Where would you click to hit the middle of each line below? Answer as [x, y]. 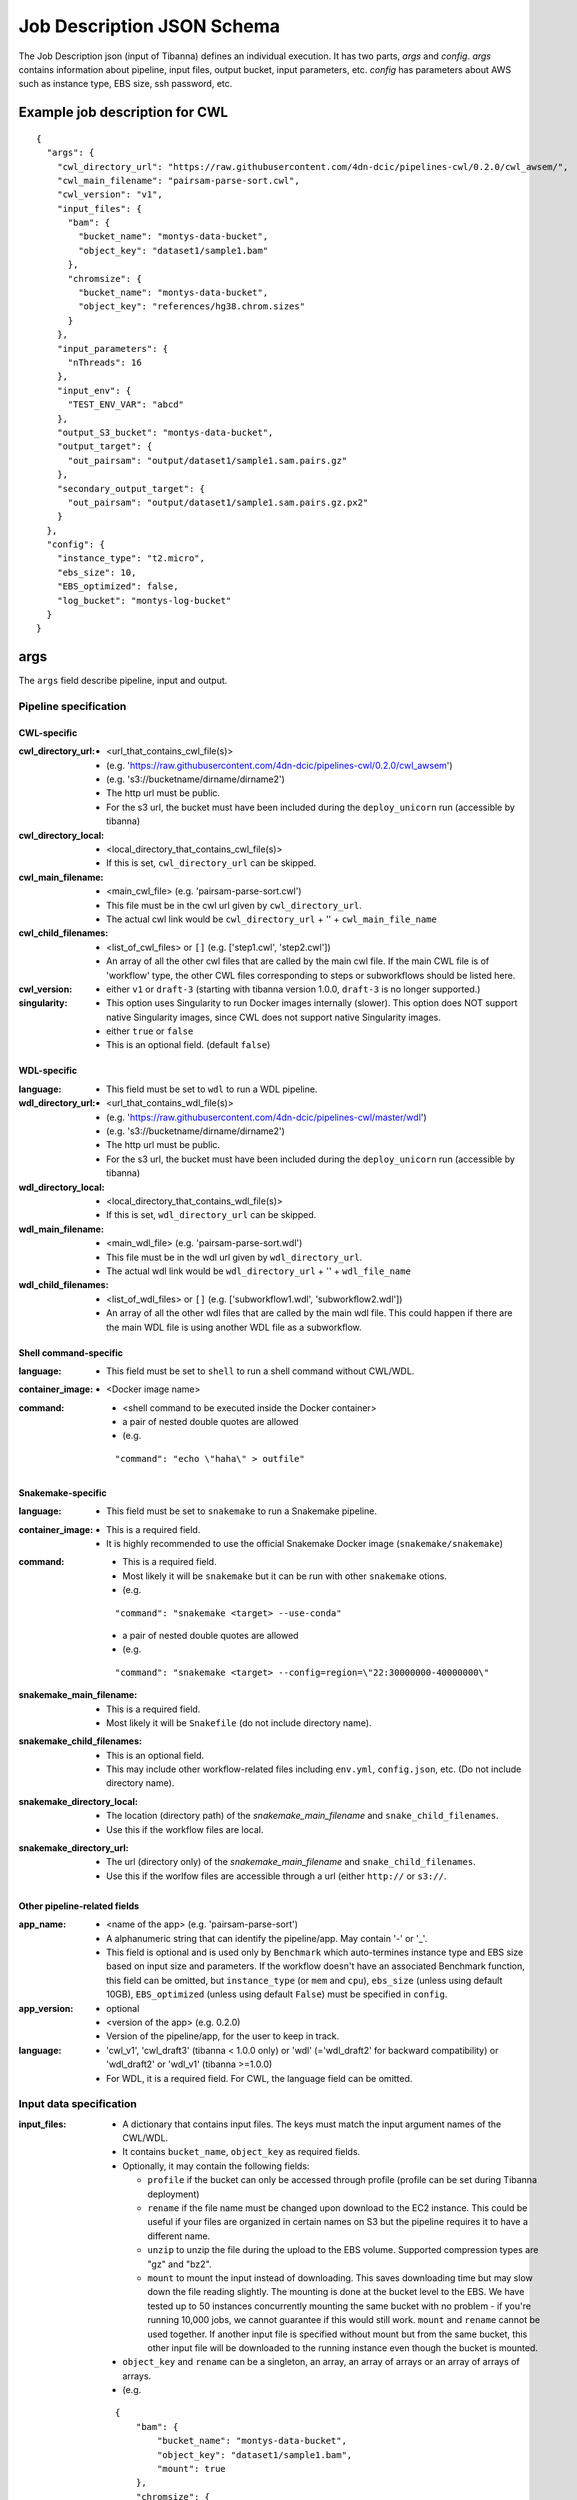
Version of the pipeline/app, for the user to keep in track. [223, 2036]
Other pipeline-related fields [79, 1906]
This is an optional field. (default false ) [188, 1045]
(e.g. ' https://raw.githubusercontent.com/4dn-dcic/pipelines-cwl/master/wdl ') [266, 1117]
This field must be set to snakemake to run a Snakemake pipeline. [241, 1511]
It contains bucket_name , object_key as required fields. [241, 2152]
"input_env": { [94, 390]
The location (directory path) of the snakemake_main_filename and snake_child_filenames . [302, 1816]
